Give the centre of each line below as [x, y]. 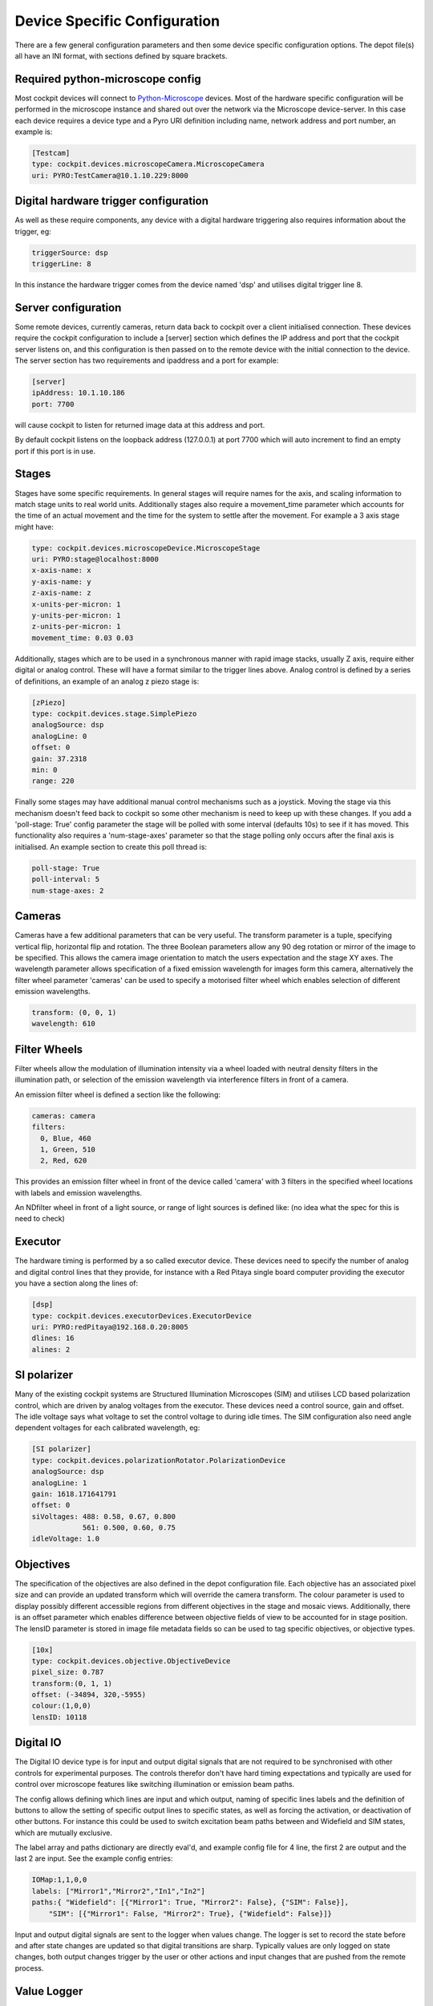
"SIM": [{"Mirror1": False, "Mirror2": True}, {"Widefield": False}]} [190, 1913]
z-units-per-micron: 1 [76, 627]
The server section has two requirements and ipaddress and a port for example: [147, 360]
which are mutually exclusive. [63, 1833]
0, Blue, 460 [66, 1138]
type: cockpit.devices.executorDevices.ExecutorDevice [142, 1316]
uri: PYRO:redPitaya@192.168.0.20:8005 [110, 1327]
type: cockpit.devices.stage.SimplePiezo [114, 713]
